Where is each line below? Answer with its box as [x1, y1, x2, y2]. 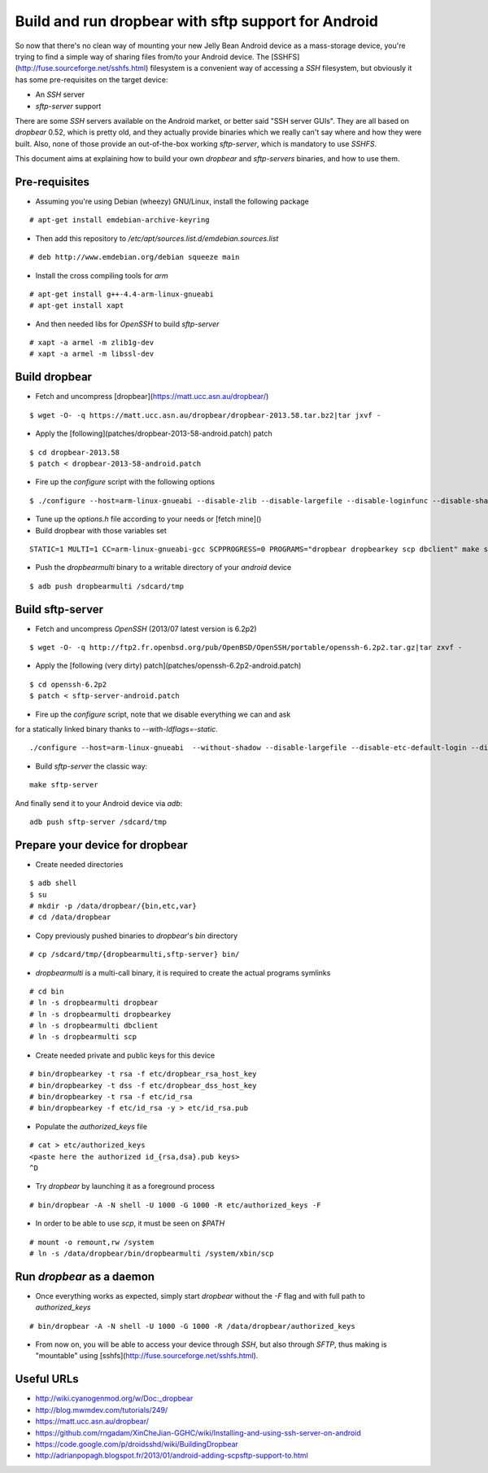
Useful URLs [15, 1372, 79, 1386]
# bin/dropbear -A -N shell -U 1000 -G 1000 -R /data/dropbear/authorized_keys [29, 1322, 355, 1331]
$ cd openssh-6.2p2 [29, 680, 107, 689]
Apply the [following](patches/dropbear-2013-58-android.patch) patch [35, 428, 272, 439]
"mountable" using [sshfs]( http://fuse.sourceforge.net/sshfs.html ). [35, 1351, 259, 1361]
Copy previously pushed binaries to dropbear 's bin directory [35, 931, 238, 940]
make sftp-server [29, 780, 98, 790]
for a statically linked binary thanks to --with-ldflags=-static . [15, 724, 219, 734]
